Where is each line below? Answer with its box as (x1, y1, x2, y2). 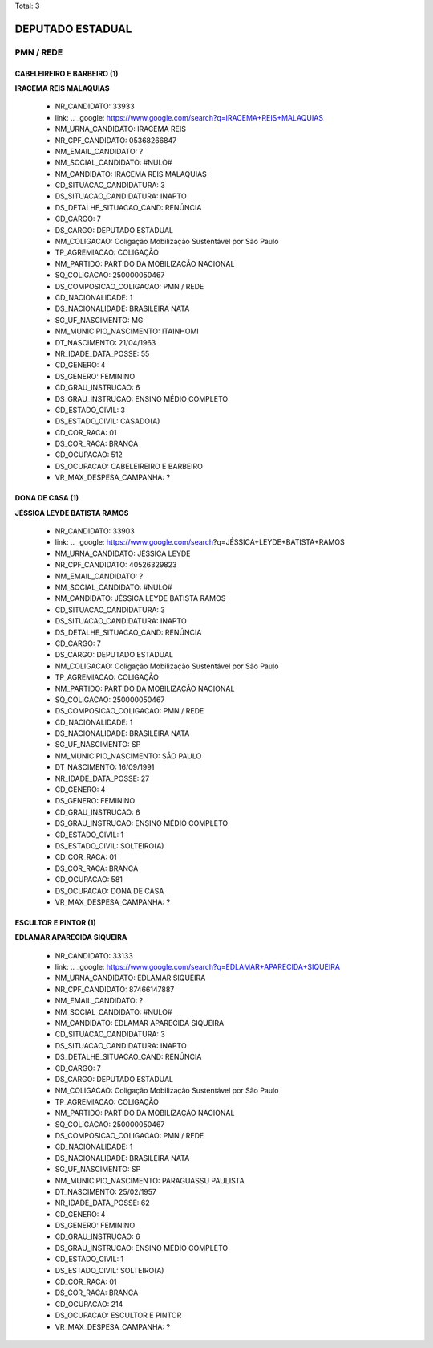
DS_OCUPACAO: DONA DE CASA (55, 886, 164, 896)
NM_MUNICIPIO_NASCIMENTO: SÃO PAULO (55, 751, 202, 761)
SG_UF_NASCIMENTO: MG (55, 315, 144, 325)
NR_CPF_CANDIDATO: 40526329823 (55, 560, 177, 570)
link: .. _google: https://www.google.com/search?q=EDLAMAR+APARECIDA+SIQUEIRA (55, 962, 341, 972)
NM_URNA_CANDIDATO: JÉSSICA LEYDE (55, 549, 191, 558)
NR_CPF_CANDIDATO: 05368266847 (55, 135, 177, 145)
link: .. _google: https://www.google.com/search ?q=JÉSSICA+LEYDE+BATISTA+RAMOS (55, 537, 345, 547)
